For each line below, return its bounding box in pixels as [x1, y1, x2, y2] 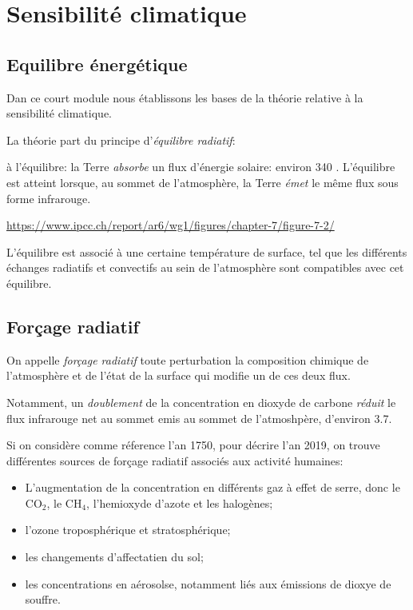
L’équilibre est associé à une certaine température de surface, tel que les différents [6, 243, 407, 260]
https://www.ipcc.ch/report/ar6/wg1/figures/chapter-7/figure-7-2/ [6, 217, 335, 233]
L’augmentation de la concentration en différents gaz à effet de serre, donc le [25, 479, 400, 496]
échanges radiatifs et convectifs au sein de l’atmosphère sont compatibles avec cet [6, 259, 404, 276]
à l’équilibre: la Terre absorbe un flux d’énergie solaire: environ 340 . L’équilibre [6, 158, 395, 175]
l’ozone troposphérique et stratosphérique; [25, 521, 231, 538]
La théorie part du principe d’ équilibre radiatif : [6, 131, 236, 148]
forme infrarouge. [6, 189, 91, 206]
